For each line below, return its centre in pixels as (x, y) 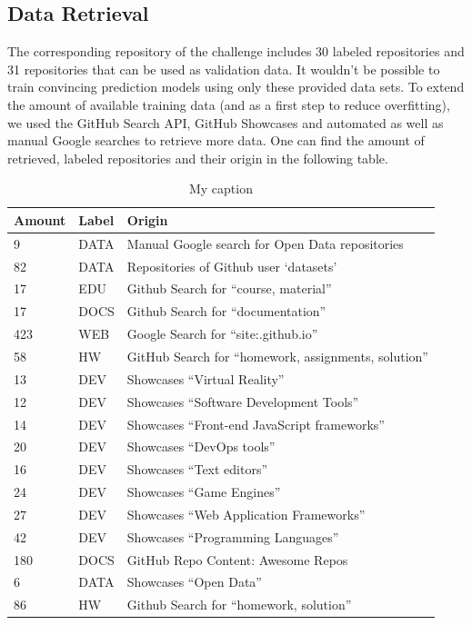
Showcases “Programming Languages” (233, 536)
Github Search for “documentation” (226, 311)
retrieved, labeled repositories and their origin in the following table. (198, 158)
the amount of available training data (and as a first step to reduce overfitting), (229, 104)
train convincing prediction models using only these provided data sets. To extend (236, 87)
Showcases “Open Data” (194, 582)
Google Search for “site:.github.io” (222, 334)
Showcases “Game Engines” (204, 492)
